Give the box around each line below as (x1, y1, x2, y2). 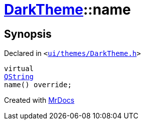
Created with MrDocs (4, 96, 75, 105)
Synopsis (4, 27, 52, 40)
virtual (4, 65, 34, 73)
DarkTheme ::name (4, 1, 131, 18)
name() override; (4, 81, 72, 89)
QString (4, 73, 34, 81)
